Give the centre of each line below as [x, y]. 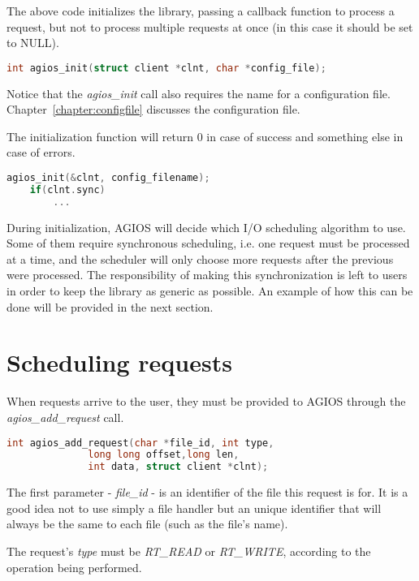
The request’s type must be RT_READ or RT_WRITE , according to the [189, 551]
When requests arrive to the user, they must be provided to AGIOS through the [206, 401]
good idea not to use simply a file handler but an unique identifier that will [194, 508]
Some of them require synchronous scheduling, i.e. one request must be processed [208, 243]
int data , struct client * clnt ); [178, 467]
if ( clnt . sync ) [67, 189]
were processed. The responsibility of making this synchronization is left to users [207, 275]
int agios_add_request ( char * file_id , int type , [140, 443]
